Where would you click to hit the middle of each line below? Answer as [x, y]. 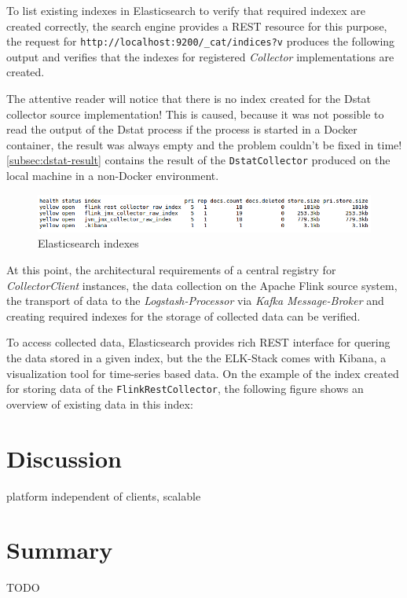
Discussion [64, 458]
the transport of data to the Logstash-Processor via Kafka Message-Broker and [195, 301]
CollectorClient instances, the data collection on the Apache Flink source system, [202, 285]
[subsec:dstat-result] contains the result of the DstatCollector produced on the [198, 160]
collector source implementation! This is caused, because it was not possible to [195, 114]
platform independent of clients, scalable [104, 495]
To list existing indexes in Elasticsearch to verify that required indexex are [186, 10]
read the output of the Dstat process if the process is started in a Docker [182, 129]
